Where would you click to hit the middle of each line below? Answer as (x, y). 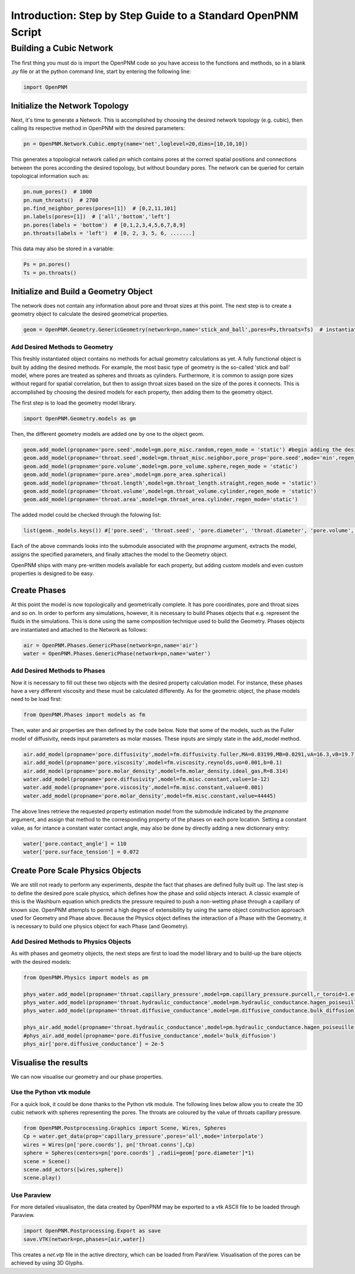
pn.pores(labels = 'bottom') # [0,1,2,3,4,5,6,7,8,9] (104, 225)
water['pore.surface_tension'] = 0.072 (81, 852)
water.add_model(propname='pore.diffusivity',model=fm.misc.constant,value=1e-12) (147, 779)
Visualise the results (50, 1063)
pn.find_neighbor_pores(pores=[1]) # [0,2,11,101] (100, 208)
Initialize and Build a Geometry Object (82, 292)
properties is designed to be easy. (52, 574)
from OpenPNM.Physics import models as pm (86, 977)
